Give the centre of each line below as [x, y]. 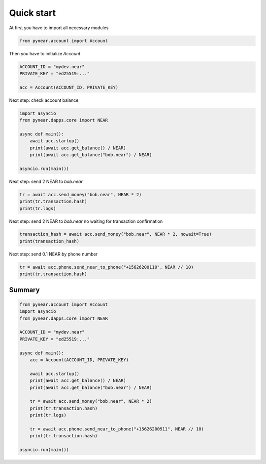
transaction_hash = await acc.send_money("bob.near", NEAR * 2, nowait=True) [116, 234]
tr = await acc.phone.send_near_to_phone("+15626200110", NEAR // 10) [107, 267]
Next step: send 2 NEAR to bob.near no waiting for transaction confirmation [86, 221]
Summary [24, 290]
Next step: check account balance [44, 100]
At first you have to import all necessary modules [59, 28]
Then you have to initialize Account [45, 53]
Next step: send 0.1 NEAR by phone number [53, 254]
